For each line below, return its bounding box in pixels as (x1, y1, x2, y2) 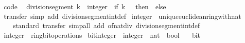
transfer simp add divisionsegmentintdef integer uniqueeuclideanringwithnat (3, 11, 241, 21)
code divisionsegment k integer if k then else (3, 1, 166, 11)
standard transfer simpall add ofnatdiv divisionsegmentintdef (13, 20, 200, 30)
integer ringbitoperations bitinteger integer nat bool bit (3, 29, 201, 40)
